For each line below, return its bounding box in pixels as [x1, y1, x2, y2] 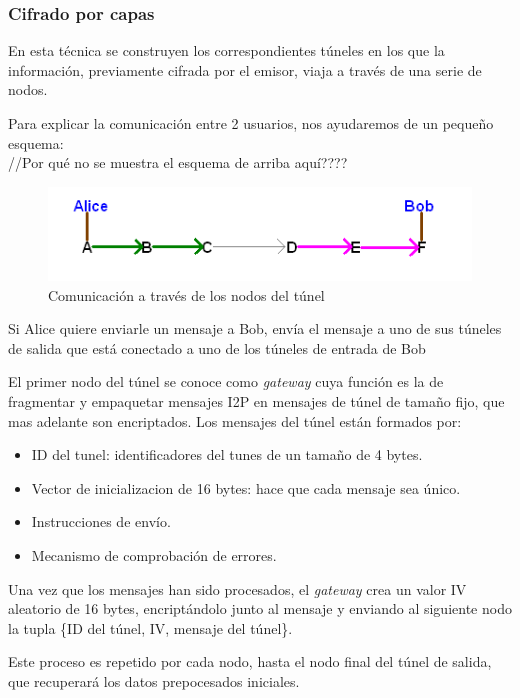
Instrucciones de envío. [31, 511, 171, 532]
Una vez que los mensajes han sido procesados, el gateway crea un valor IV [8, 578, 467, 599]
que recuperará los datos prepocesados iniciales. [8, 670, 300, 691]
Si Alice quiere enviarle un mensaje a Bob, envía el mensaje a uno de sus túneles [8, 318, 502, 339]
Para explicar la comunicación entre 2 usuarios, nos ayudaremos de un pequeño [8, 113, 494, 133]
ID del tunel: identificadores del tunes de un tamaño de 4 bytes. [31, 444, 423, 465]
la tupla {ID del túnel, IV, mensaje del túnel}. [8, 617, 293, 638]
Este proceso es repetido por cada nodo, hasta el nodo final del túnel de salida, [8, 651, 492, 672]
